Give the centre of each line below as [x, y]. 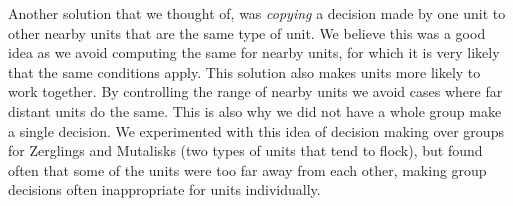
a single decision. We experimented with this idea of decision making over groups [256, 130]
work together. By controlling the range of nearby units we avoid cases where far [255, 91]
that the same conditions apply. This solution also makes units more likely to [244, 71]
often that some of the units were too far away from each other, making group [247, 169]
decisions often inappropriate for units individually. [164, 189]
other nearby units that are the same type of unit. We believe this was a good [247, 32]
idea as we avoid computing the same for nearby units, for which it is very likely [254, 52]
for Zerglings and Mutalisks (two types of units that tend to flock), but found [245, 150]
